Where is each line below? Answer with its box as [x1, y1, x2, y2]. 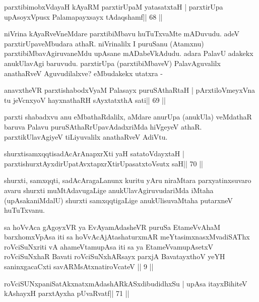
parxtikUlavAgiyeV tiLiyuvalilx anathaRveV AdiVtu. [4, 131, 168, 142]
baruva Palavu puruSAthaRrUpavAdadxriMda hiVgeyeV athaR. [4, 121, 202, 132]
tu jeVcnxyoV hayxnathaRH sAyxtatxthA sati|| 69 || [4, 94, 166, 105]
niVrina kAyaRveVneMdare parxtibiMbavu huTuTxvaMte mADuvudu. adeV [4, 28, 239, 39]
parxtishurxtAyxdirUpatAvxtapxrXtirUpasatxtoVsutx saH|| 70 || [4, 158, 203, 168]
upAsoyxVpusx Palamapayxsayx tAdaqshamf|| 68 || [4, 11, 163, 22]
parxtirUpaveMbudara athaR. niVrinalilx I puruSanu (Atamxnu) [4, 38, 204, 48]
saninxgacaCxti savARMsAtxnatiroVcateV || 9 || [4, 261, 154, 272]
